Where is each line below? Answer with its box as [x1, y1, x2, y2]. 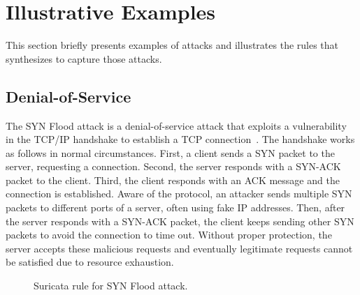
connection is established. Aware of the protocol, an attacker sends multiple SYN [6, 186, 352, 201]
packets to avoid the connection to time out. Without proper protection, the [6, 227, 332, 242]
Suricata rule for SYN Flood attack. [34, 278, 188, 293]
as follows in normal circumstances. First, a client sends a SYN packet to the [6, 145, 335, 160]
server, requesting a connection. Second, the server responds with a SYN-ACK [6, 159, 341, 174]
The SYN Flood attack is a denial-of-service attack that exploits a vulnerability [6, 118, 347, 133]
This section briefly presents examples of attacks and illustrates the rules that [6, 38, 339, 52]
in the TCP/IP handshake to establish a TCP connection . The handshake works [6, 132, 355, 146]
